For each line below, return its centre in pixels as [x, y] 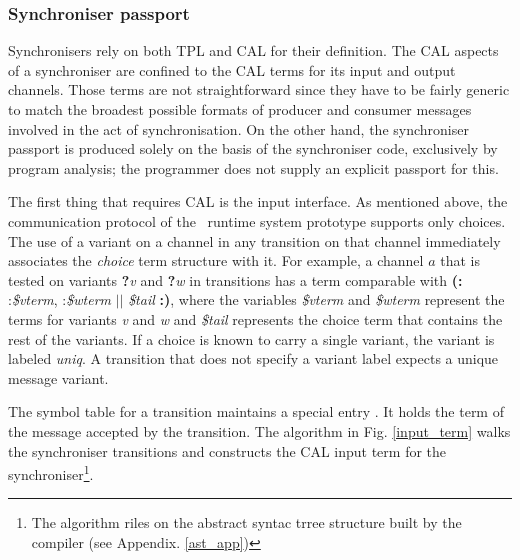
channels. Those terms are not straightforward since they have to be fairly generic [259, 89]
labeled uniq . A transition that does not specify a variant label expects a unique [253, 358]
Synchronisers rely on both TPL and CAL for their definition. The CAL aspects [253, 50]
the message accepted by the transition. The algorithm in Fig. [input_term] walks [259, 430]
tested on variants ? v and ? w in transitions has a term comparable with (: [235, 279]
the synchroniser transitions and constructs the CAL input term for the [227, 450]
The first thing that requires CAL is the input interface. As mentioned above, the [258, 201]
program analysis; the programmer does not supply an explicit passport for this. [253, 167]
